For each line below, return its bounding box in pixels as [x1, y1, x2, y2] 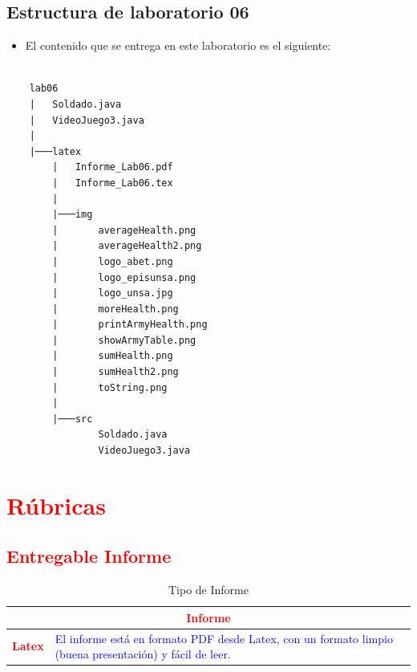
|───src [52, 413, 93, 425]
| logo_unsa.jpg [52, 287, 173, 299]
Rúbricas [6, 488, 106, 521]
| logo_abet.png [52, 255, 173, 267]
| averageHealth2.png [52, 240, 202, 252]
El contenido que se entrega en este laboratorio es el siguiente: [25, 37, 331, 54]
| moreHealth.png [52, 303, 179, 315]
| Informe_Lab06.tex [52, 177, 173, 189]
